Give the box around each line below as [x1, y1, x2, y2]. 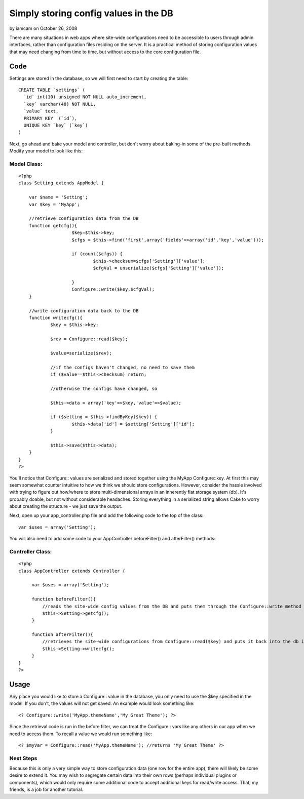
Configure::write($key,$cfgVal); [71, 287, 155, 292]
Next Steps [9, 754, 37, 762]
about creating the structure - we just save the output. [9, 503, 123, 509]
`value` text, [23, 108, 59, 114]
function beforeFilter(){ [31, 596, 96, 602]
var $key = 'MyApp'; [28, 202, 80, 207]
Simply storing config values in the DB [9, 8, 173, 19]
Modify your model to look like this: [9, 148, 83, 154]
